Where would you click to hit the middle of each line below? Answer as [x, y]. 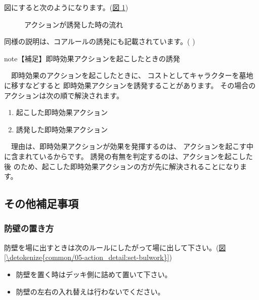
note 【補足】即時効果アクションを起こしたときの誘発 [92, 58]
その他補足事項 [41, 203]
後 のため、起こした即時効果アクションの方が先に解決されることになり [122, 166]
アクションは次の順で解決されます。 [64, 95]
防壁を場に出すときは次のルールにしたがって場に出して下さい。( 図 [115, 247]
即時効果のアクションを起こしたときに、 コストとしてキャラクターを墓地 [132, 75]
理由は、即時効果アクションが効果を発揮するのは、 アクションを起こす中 [132, 146]
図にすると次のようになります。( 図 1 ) [66, 7]
